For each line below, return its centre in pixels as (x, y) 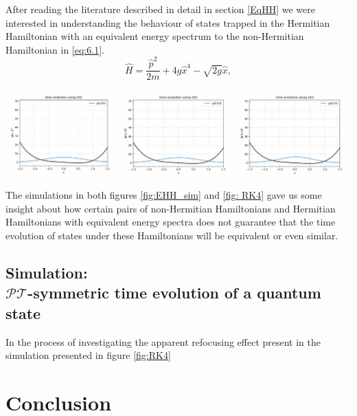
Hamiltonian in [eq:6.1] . (55, 49)
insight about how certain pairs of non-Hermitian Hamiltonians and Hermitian (171, 208)
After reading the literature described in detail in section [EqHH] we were (160, 9)
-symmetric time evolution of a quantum (174, 293)
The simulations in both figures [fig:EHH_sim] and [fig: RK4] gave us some (164, 195)
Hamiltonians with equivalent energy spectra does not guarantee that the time (171, 222)
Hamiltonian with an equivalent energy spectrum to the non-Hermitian (155, 36)
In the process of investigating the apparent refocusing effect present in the (163, 341)
